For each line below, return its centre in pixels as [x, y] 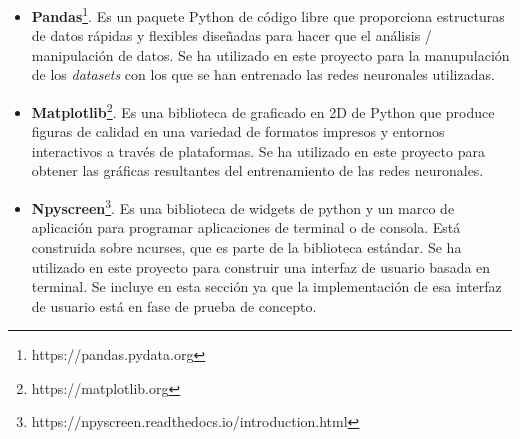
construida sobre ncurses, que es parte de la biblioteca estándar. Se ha [246, 246]
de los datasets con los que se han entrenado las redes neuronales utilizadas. [263, 74]
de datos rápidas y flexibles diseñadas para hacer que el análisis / [231, 35]
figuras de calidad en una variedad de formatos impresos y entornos [238, 131]
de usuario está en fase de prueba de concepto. [174, 305]
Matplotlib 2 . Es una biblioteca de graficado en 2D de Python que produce [263, 110]
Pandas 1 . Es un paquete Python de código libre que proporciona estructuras [268, 14]
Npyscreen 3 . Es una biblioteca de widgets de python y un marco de [243, 206]
